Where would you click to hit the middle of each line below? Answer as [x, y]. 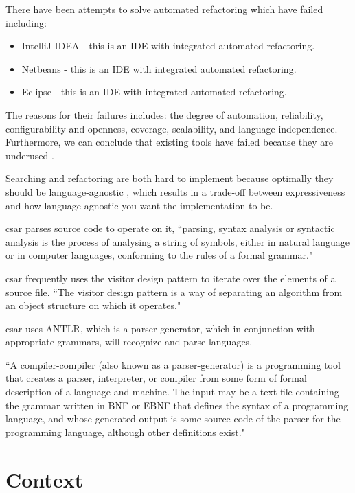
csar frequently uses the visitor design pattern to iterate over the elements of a [171, 278]
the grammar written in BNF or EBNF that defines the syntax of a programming [177, 405]
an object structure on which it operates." [93, 305]
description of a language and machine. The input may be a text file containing [172, 392]
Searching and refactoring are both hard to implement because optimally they [170, 178]
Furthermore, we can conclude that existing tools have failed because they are [169, 142]
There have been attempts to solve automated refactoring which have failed [164, 9]
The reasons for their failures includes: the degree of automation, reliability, [164, 114]
